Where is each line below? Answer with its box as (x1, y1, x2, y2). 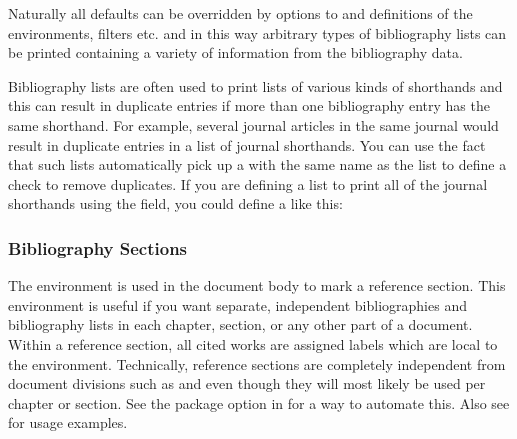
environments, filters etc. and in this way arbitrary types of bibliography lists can (8, 22, 507, 43)
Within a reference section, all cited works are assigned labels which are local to (8, 333, 498, 354)
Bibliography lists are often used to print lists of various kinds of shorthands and (8, 75, 503, 96)
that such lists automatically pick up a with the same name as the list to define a (8, 154, 507, 175)
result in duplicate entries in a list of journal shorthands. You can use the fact (8, 134, 486, 155)
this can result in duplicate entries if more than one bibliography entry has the (8, 95, 490, 116)
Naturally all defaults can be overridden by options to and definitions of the (8, 3, 473, 23)
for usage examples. (8, 412, 128, 433)
